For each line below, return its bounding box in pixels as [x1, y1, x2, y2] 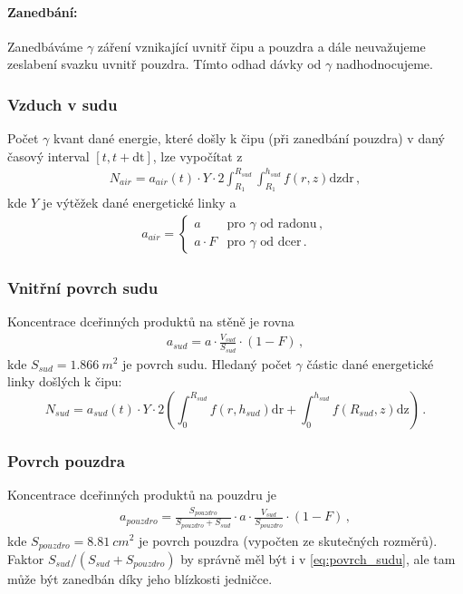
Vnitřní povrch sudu [7, 276, 159, 298]
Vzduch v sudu [7, 93, 118, 115]
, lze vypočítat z [152, 146, 243, 165]
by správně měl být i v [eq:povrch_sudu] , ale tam [180, 549, 456, 568]
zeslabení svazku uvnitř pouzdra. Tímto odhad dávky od [7, 54, 322, 73]
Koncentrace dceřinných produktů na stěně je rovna [7, 311, 294, 330]
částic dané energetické [306, 354, 434, 373]
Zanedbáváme [7, 36, 83, 55]
